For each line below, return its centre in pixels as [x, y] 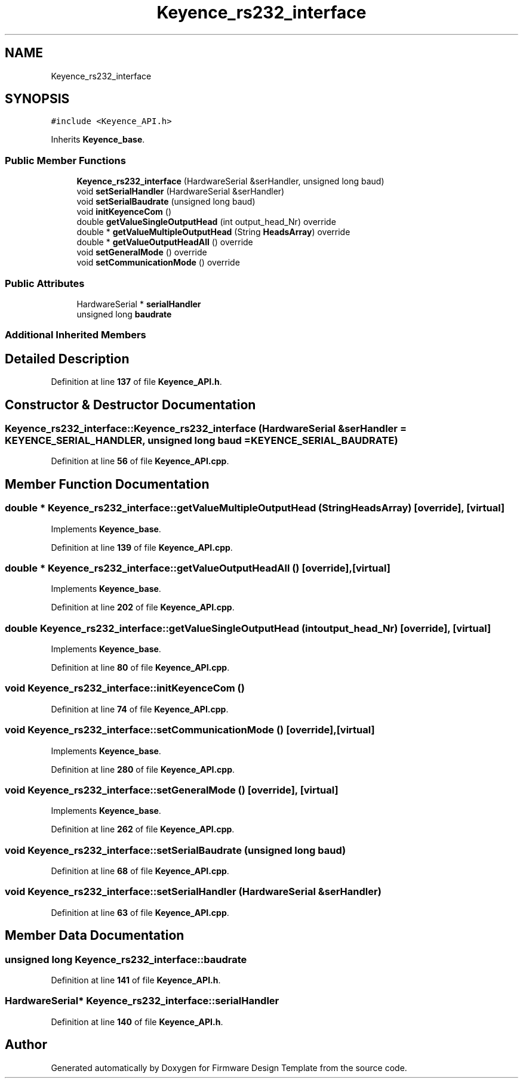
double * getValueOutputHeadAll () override [165, 242]
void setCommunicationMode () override [158, 263]
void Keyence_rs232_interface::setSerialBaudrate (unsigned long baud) [176, 850]
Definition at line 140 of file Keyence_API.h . [137, 1022]
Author [26, 1045]
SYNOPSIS [37, 99]
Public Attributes [45, 283]
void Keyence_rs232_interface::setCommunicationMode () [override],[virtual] [190, 730]
